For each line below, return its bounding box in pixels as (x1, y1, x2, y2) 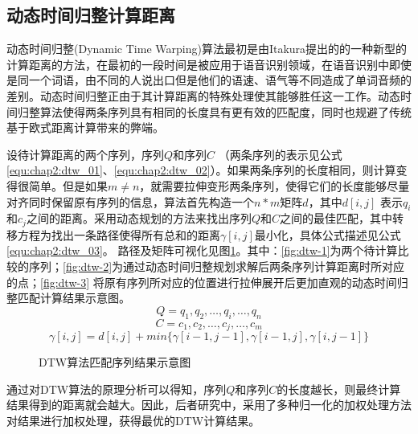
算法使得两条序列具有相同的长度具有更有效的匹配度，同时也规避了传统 (39, 103, 412, 120)
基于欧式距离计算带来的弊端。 (6, 119, 164, 136)
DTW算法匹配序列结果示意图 (39, 354, 191, 371)
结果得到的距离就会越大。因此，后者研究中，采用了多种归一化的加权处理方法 (6, 396, 412, 413)
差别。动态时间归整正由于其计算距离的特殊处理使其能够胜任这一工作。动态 (6, 87, 400, 104)
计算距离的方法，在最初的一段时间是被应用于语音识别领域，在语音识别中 (6, 55, 389, 72)
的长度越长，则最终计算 (277, 380, 401, 397)
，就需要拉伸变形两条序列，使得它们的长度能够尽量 (139, 177, 410, 194)
